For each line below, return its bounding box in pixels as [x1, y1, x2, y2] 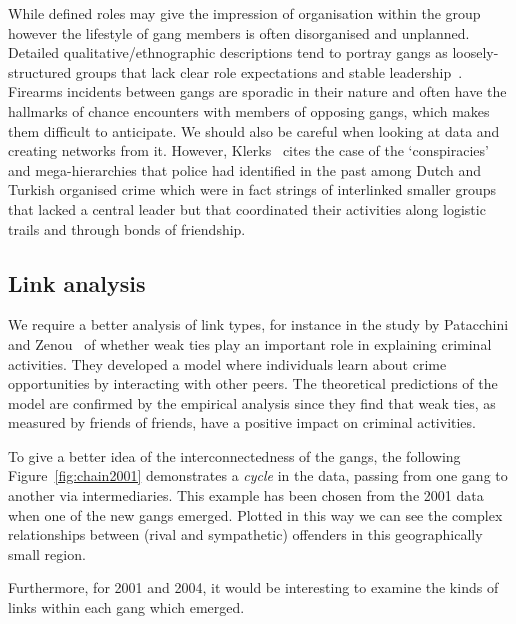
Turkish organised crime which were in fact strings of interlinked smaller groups [8, 179, 497, 200]
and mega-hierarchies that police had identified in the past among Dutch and [8, 159, 481, 180]
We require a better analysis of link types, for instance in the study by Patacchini [8, 314, 509, 335]
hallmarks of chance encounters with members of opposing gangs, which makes [8, 100, 490, 121]
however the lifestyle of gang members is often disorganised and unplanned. [8, 22, 470, 43]
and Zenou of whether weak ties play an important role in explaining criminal [8, 333, 492, 354]
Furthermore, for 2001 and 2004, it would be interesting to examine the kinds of [8, 577, 499, 598]
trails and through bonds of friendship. [8, 218, 246, 239]
